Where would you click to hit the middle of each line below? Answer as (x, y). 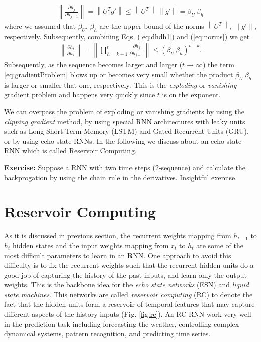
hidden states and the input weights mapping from (91, 245)
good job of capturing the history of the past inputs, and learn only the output (125, 275)
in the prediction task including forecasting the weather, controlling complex (122, 324)
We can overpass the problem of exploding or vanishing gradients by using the (124, 111)
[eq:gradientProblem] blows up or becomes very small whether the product (119, 74)
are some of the (220, 245)
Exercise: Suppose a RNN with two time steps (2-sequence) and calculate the (125, 167)
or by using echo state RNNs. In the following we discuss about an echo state (123, 140)
